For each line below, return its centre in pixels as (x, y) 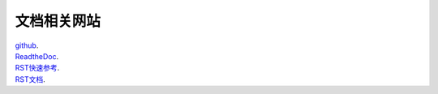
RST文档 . (30, 79)
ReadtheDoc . (37, 56)
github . (27, 45)
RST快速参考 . (37, 68)
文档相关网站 (58, 21)
